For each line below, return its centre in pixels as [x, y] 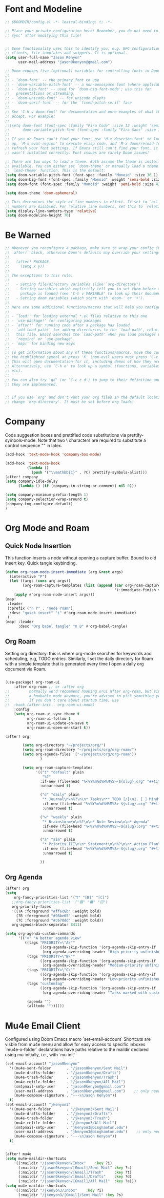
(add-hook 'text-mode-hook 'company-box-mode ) [53, 455]
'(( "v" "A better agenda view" [50, 938]
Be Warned [28, 235]
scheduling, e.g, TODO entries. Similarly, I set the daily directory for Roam [79, 659]
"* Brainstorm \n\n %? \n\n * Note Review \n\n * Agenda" [96, 822]
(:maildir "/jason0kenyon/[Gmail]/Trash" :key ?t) [75, 1172]
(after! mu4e [18, 1154]
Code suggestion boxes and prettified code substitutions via [66, 435]
